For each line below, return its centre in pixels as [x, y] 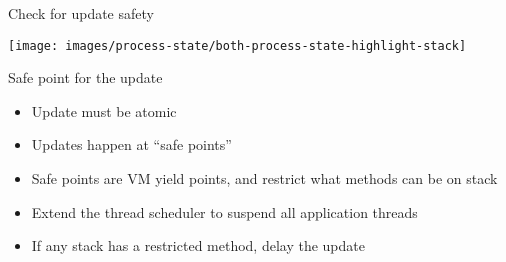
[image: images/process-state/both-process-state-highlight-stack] [237, 45]
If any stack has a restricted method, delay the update [198, 245]
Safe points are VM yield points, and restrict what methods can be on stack [264, 178]
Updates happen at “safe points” [131, 144]
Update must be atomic [104, 110]
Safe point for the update [85, 77]
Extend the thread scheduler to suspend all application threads [224, 211]
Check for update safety [81, 13]
